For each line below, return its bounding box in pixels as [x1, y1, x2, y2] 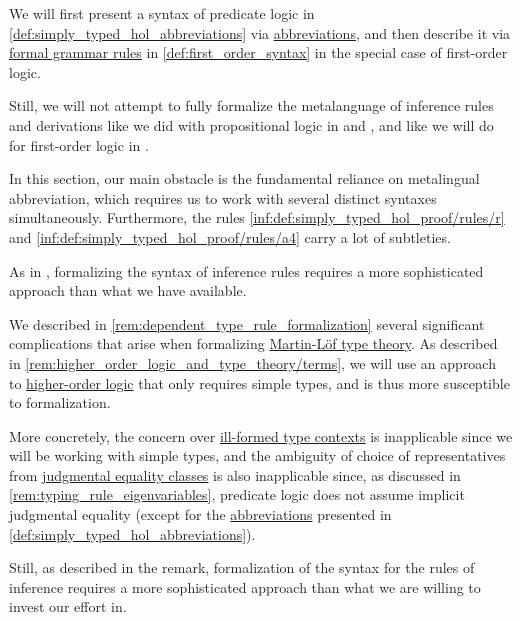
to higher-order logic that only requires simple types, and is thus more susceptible [9, 372, 510, 393]
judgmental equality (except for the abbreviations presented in [9, 504, 392, 525]
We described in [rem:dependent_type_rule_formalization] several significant [9, 313, 485, 334]
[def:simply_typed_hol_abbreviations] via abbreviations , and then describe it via [9, 22, 511, 43]
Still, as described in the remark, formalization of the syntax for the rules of [9, 557, 475, 578]
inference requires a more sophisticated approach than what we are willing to [9, 576, 481, 597]
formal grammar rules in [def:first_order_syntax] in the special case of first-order [9, 42, 508, 63]
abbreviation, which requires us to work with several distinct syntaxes [9, 187, 437, 208]
